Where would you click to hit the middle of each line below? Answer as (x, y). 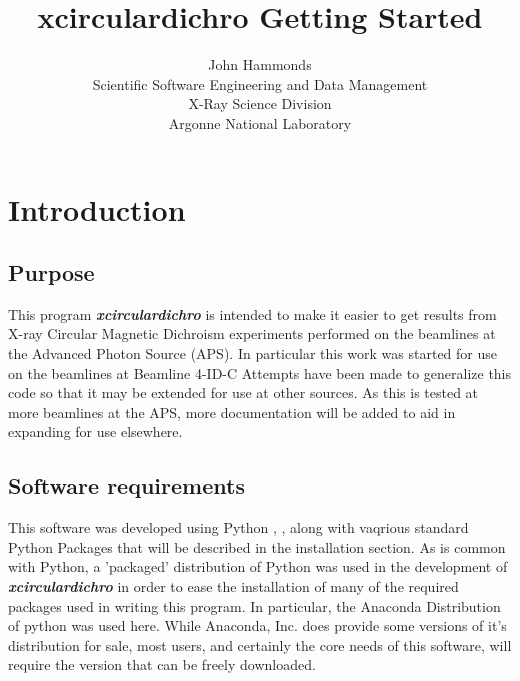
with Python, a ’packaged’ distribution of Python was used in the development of (258, 566)
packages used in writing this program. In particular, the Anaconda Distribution (254, 605)
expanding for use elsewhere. (95, 431)
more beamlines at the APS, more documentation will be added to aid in (232, 411)
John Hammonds (260, 64)
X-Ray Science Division (260, 103)
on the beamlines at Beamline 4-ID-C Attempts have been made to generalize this (260, 372)
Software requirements (126, 485)
